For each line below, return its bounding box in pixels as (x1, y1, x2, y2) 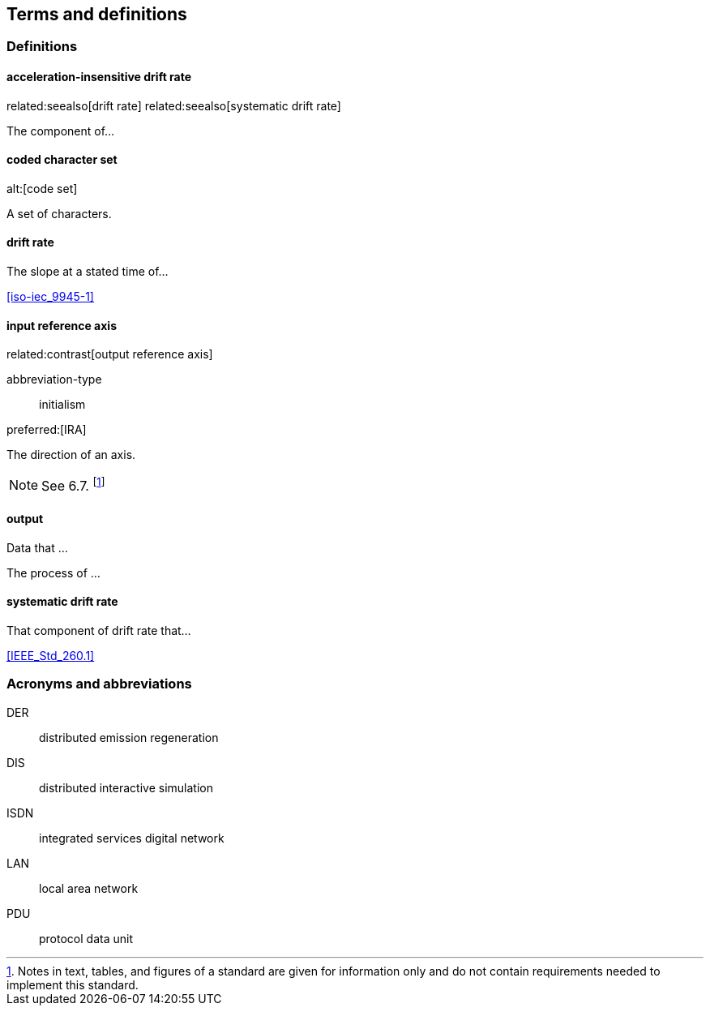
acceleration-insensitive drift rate (6, 70, 192, 84)
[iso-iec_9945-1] (6, 289, 94, 304)
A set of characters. (6, 206, 112, 221)
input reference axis (6, 318, 117, 332)
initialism (39, 397, 86, 412)
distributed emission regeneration (39, 730, 219, 744)
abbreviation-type (6, 372, 102, 387)
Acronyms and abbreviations (6, 675, 192, 693)
